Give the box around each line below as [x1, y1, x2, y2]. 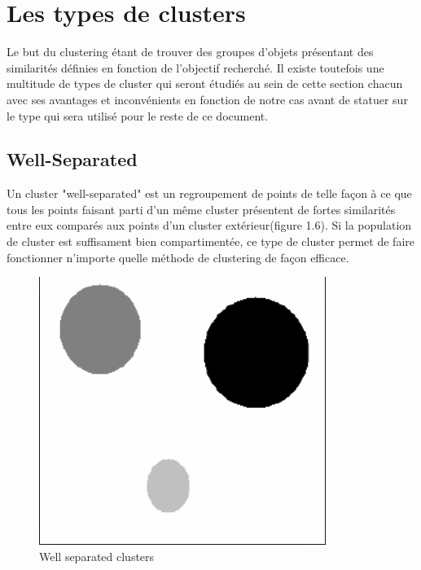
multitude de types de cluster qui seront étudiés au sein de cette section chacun [7, 75, 403, 92]
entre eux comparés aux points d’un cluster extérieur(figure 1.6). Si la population [7, 217, 412, 234]
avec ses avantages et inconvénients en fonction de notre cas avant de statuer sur [7, 90, 408, 107]
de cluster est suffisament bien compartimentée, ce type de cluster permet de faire [7, 233, 414, 250]
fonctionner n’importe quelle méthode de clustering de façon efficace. [7, 248, 349, 265]
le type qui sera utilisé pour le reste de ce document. [7, 107, 269, 124]
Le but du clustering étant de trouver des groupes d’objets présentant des [7, 43, 374, 60]
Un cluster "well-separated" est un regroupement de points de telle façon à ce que [7, 185, 412, 202]
